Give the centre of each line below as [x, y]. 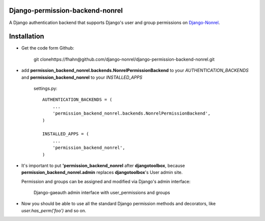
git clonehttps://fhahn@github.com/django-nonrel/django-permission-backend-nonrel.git [124, 59]
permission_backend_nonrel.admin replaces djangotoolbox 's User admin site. [102, 172]
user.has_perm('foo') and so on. [54, 210]
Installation [26, 37]
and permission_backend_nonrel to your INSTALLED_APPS [82, 77]
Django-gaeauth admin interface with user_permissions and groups [102, 193]
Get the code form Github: [48, 48]
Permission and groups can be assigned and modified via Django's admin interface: [106, 181]
